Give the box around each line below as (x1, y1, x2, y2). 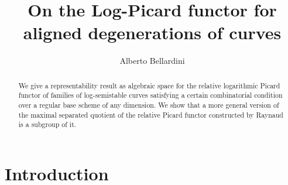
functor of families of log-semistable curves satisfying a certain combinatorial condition (18, 90, 283, 100)
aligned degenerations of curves (23, 20, 282, 44)
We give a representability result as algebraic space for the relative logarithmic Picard (18, 80, 280, 90)
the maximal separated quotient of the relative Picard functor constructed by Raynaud (18, 109, 283, 119)
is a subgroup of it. (18, 119, 77, 129)
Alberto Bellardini (119, 54, 185, 67)
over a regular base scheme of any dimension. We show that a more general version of (18, 100, 279, 110)
